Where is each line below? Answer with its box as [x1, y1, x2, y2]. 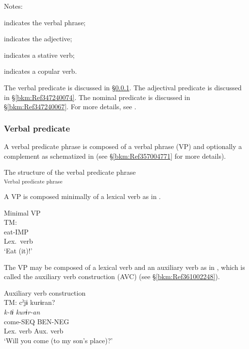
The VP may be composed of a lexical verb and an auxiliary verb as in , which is [4, 262, 245, 272]
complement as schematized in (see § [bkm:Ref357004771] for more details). [4, 150, 226, 161]
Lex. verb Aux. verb [4, 326, 64, 336]
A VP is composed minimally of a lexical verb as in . [4, 191, 161, 201]
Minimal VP [4, 207, 41, 217]
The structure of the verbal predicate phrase [4, 167, 136, 177]
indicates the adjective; [4, 33, 72, 44]
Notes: [4, 1, 23, 11]
